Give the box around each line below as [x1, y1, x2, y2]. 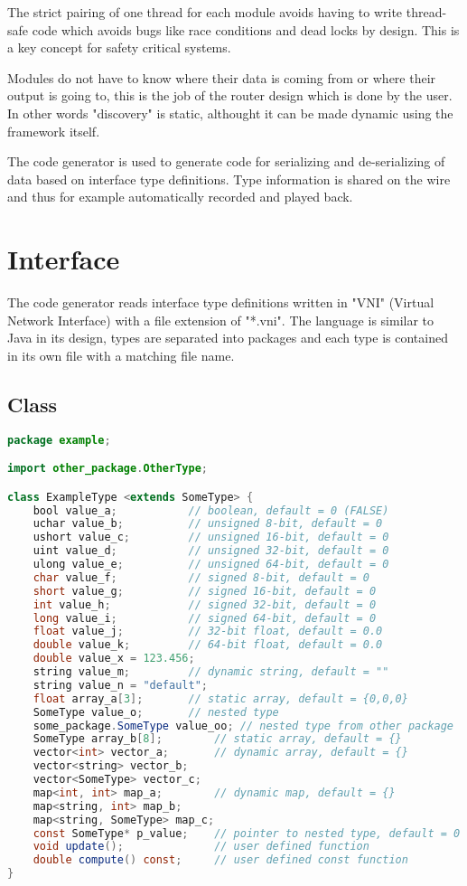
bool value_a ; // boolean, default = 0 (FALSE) [33, 504, 389, 517]
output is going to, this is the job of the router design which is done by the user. [7, 86, 453, 105]
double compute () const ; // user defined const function [33, 853, 408, 867]
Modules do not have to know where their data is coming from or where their [7, 68, 436, 87]
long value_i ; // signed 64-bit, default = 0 [33, 611, 377, 625]
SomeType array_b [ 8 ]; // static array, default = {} [33, 732, 402, 746]
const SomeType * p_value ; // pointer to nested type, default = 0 [33, 826, 461, 840]
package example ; [7, 433, 111, 447]
